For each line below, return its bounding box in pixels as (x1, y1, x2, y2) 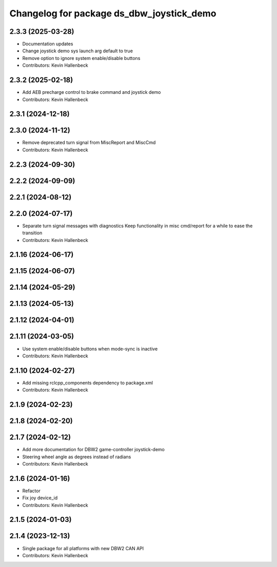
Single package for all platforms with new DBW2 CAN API (22, 545, 144, 551)
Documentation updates (22, 41, 73, 47)
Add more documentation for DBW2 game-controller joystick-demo (22, 447, 165, 453)
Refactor (22, 488, 41, 494)
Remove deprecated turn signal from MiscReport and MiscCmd (22, 139, 156, 146)
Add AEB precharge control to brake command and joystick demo (22, 89, 161, 95)
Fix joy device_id (22, 495, 58, 501)
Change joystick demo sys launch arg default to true (22, 48, 133, 54)
